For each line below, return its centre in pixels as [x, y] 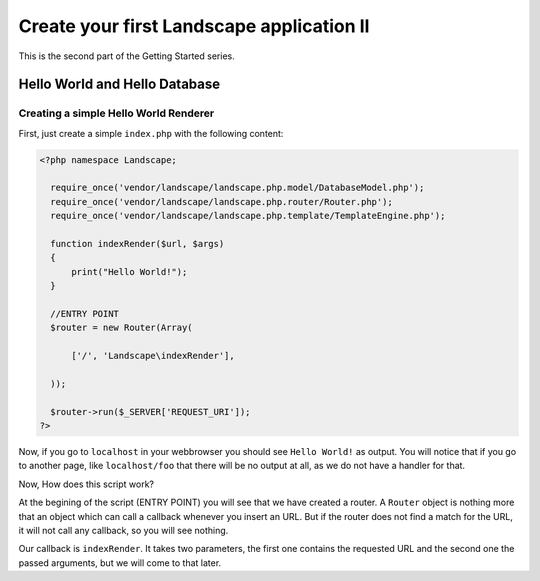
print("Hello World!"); [129, 271]
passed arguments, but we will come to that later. [120, 562]
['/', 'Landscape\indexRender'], [153, 356]
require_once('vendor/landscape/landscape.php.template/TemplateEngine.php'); [248, 216]
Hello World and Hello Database [119, 84]
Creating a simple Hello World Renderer [116, 113]
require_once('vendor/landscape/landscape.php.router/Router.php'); [222, 201]
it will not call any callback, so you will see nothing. [123, 531]
